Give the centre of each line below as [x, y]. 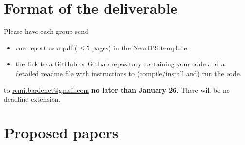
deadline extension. [32, 99]
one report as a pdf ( [46, 47]
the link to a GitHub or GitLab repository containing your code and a [120, 64]
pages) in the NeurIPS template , [140, 47]
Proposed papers [61, 132]
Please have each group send [46, 31]
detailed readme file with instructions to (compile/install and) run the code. [128, 73]
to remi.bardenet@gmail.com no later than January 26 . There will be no [117, 89]
